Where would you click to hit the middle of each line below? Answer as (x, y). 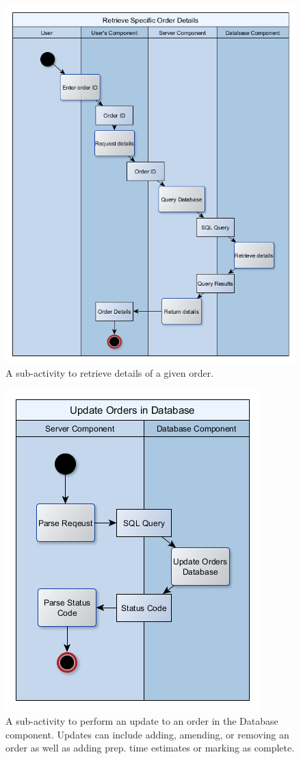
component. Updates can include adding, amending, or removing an (147, 734)
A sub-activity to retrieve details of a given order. (110, 372)
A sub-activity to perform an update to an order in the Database (142, 720)
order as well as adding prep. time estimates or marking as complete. (150, 748)
